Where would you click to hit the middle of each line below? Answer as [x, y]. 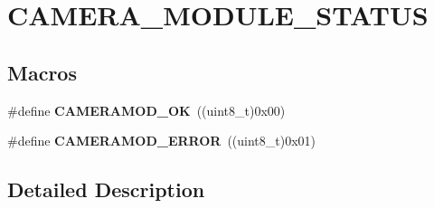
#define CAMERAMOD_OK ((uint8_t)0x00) [146, 110]
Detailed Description [106, 189]
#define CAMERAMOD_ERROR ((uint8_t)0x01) [162, 141]
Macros [42, 72]
